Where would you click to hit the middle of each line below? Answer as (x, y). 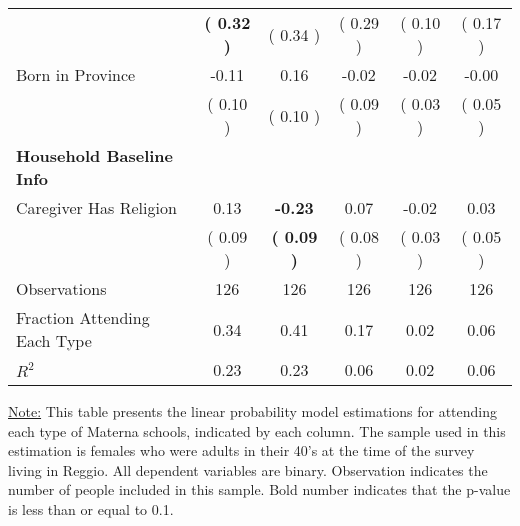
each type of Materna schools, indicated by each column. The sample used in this (257, 430)
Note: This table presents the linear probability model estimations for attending (253, 411)
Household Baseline (94, 155)
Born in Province (76, 74)
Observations (61, 288)
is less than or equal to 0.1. (91, 508)
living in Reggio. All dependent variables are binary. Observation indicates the (248, 469)
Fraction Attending (83, 317)
